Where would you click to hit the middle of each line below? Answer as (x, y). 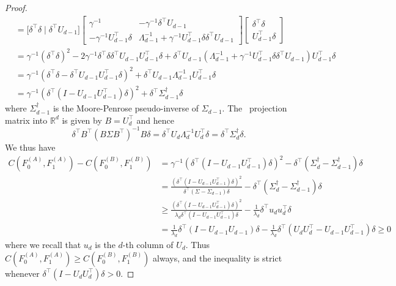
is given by (82, 120)
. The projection (255, 108)
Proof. (16, 7)
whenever (22, 273)
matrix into (26, 120)
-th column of (148, 245)
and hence (155, 120)
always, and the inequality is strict (218, 258)
